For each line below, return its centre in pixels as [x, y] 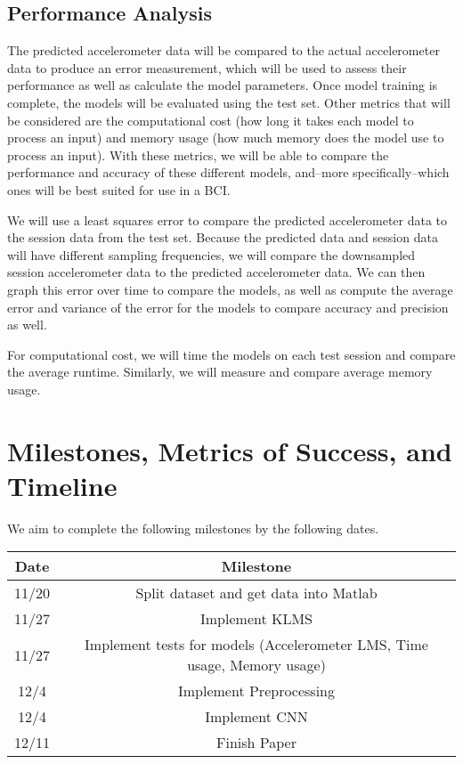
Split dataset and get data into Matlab [256, 593]
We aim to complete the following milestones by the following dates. [193, 528]
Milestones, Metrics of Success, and [230, 450]
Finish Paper [256, 743]
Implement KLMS [257, 619]
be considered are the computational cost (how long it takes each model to [211, 120]
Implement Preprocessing [256, 691]
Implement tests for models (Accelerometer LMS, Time [256, 645]
